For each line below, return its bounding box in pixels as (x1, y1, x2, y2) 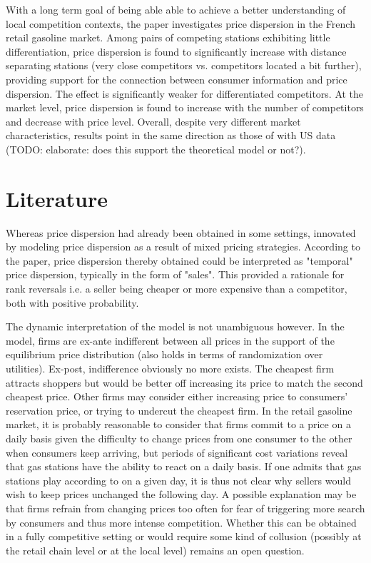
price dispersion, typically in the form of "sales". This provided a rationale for (6, 267, 345, 282)
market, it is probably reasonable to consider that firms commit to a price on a (6, 417, 351, 432)
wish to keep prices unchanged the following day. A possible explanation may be (6, 487, 357, 502)
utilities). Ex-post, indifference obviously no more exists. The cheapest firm (6, 361, 335, 375)
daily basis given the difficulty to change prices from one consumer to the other (6, 430, 352, 445)
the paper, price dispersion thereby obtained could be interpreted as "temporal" (6, 253, 353, 268)
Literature (6, 183, 108, 213)
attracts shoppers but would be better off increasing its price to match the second (6, 375, 363, 390)
